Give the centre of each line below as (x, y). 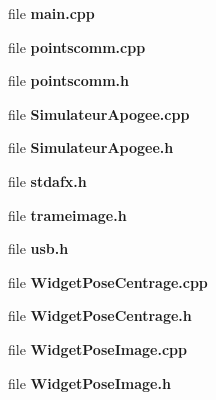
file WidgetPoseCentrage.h (100, 315)
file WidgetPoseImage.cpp (97, 348)
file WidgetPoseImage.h (89, 382)
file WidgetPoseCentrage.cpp (108, 281)
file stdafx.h (47, 180)
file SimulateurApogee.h (91, 147)
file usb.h (38, 248)
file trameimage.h (67, 214)
